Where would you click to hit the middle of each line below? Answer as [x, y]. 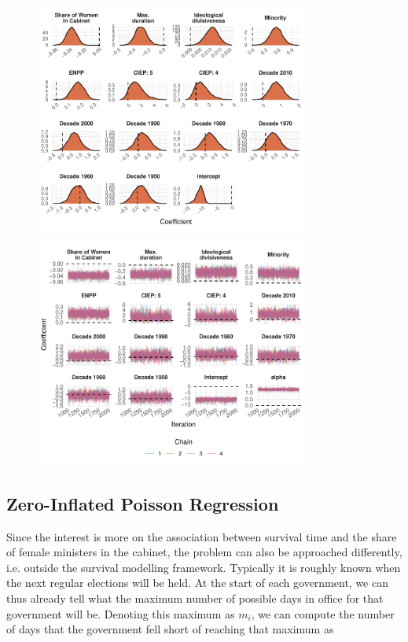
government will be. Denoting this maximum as [121, 613]
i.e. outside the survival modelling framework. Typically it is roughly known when [204, 567]
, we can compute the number [323, 613]
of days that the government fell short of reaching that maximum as [170, 629]
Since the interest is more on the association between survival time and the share [202, 536]
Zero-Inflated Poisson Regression [143, 503]
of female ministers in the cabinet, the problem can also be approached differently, [204, 552]
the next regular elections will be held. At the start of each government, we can [197, 583]
